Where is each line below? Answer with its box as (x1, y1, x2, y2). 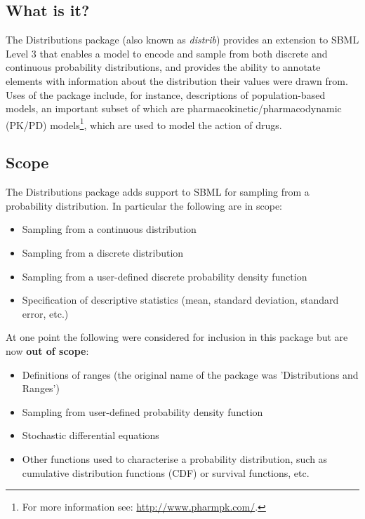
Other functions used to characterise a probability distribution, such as (22, 451, 328, 466)
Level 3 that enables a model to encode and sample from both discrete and (6, 46, 328, 60)
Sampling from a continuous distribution (22, 222, 197, 236)
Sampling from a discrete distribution (22, 245, 184, 259)
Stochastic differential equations (22, 428, 159, 443)
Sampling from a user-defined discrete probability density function (22, 269, 307, 283)
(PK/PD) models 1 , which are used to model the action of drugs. (6, 115, 282, 132)
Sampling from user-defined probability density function (22, 404, 263, 419)
